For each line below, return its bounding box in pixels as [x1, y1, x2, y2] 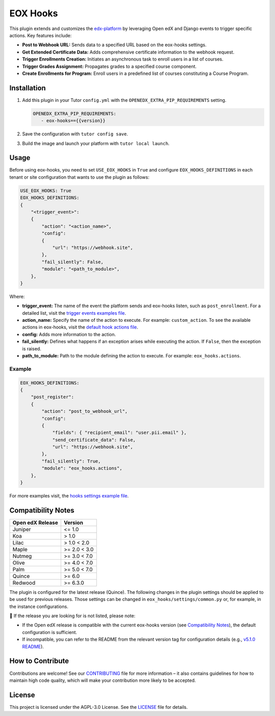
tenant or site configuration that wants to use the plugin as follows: [9, 174, 150, 180]
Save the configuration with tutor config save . [22, 131, 128, 137]
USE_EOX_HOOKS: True [20, 187, 71, 194]
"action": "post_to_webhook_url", [41, 408, 128, 415]
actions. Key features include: [9, 32, 72, 38]
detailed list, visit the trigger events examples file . [22, 310, 126, 316]
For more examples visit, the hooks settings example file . [9, 493, 129, 499]
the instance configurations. [9, 603, 69, 610]
